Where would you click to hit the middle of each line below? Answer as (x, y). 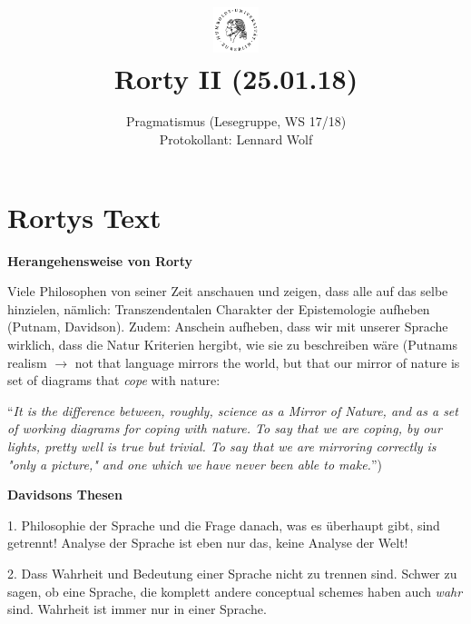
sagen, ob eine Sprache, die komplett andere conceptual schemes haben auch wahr (235, 591)
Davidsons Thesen (65, 495)
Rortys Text (84, 217)
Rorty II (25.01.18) (236, 78)
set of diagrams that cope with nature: (114, 380)
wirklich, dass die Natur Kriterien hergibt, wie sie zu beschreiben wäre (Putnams (232, 344)
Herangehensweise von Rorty (100, 260)
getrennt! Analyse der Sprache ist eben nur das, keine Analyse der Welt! (208, 543)
